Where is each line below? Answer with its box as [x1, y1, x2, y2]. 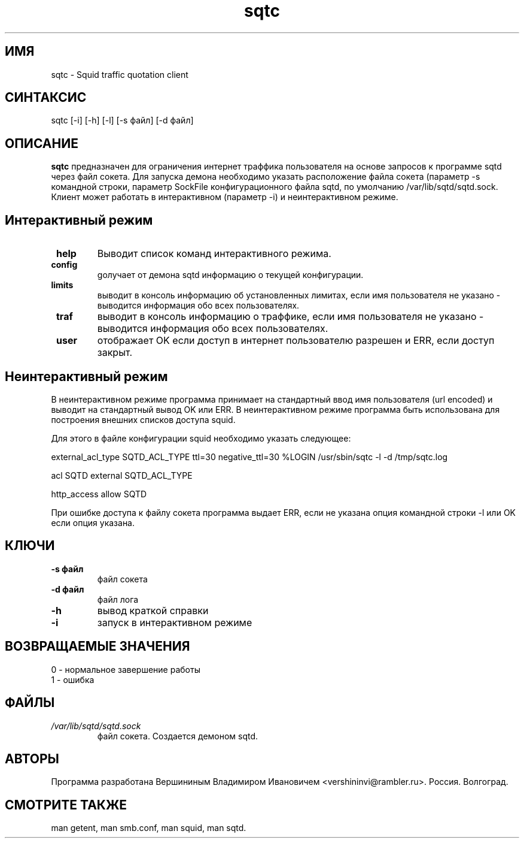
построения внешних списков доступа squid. [51, 414, 236, 425]
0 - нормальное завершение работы [51, 664, 200, 675]
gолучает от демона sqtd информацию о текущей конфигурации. [97, 270, 364, 280]
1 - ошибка [51, 674, 95, 685]
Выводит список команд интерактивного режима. [97, 247, 331, 260]
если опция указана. [51, 517, 135, 528]
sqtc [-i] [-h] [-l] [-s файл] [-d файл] [51, 115, 194, 126]
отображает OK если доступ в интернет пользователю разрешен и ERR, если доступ [97, 334, 495, 347]
